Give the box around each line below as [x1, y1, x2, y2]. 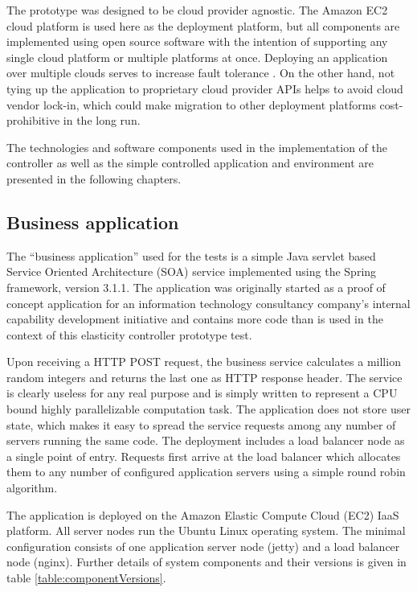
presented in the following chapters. [6, 170, 182, 187]
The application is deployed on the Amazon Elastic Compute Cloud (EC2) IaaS [6, 506, 399, 523]
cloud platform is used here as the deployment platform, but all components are [6, 17, 400, 34]
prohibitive [6, 112, 60, 129]
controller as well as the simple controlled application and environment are [6, 154, 374, 171]
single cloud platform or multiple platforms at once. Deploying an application [6, 48, 388, 65]
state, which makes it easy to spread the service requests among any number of [6, 416, 396, 433]
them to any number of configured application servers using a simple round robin [6, 463, 406, 480]
